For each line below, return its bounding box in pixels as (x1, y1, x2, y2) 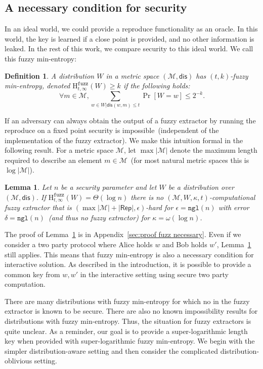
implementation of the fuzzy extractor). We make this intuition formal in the (5, 135, 243, 145)
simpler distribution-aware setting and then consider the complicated (5, 345, 218, 356)
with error (218, 202, 249, 213)
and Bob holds (162, 239, 207, 249)
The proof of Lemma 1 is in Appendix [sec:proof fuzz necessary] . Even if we (5, 229, 241, 240)
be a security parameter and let (61, 182, 157, 192)
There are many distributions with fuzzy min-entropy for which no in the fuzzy (5, 295, 250, 306)
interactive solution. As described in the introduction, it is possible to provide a (5, 259, 251, 270)
